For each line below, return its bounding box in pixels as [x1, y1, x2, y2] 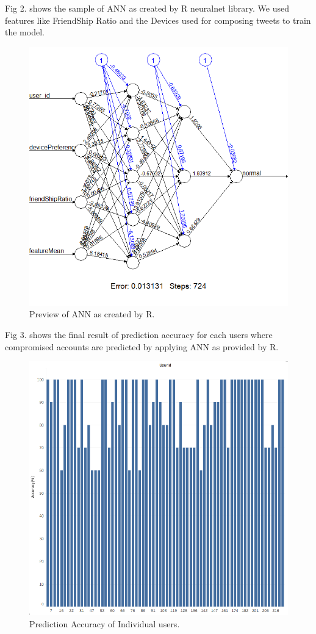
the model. [5, 26, 45, 38]
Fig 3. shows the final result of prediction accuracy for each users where [5, 328, 273, 340]
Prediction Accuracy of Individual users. [29, 617, 180, 630]
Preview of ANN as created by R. [29, 308, 155, 320]
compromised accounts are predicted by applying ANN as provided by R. [5, 340, 279, 353]
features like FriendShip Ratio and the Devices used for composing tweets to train [5, 13, 311, 26]
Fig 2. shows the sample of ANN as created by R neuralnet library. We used [5, 2, 290, 14]
